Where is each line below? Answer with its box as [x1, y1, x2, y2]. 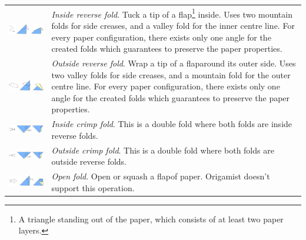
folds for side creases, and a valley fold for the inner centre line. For [51, 19, 295, 31]
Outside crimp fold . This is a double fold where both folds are [51, 144, 274, 156]
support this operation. [51, 181, 135, 194]
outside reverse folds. [51, 155, 127, 168]
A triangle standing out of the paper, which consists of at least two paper [18, 212, 284, 225]
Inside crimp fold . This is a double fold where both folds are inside [51, 118, 292, 130]
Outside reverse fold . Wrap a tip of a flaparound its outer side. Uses [51, 57, 296, 69]
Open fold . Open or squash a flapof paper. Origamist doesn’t [51, 170, 270, 182]
